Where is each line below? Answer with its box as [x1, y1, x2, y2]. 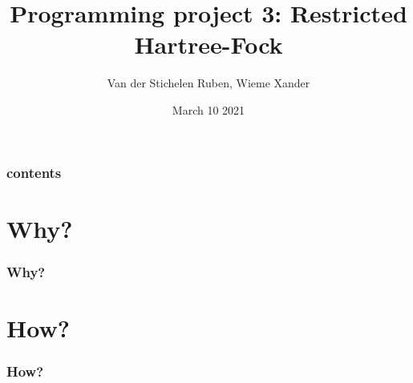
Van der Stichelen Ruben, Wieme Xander [107, 75, 310, 91]
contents [6, 162, 62, 182]
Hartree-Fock [134, 28, 283, 61]
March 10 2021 [172, 101, 245, 118]
